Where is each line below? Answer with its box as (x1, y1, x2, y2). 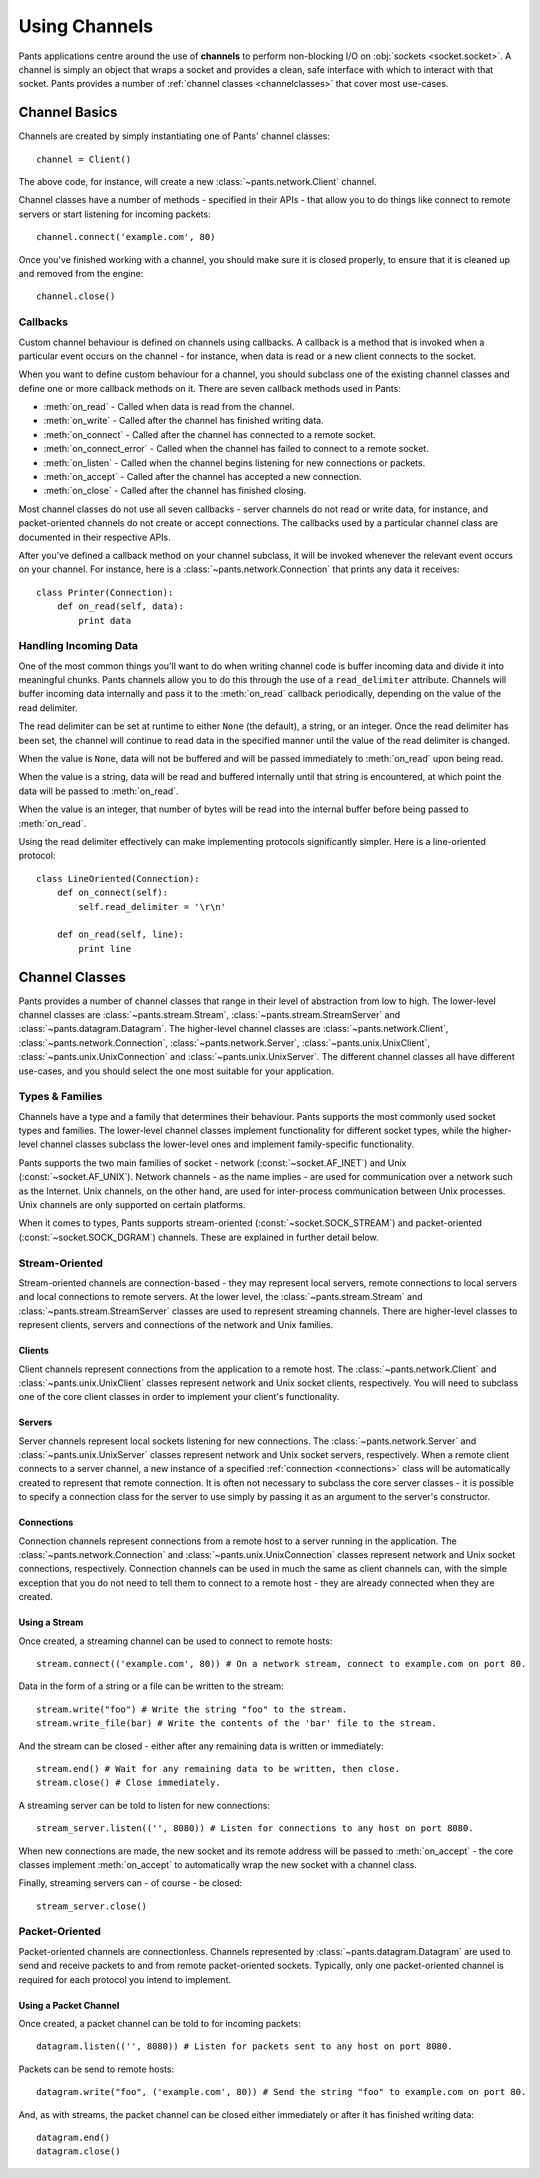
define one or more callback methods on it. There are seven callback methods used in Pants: (18, 382, 402, 394)
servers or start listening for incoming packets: (18, 208, 211, 220)
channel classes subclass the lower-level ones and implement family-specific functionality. (40, 1138, 415, 1150)
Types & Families (18, 1090, 103, 1104)
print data (78, 615, 132, 626)
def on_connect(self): (56, 887, 169, 899)
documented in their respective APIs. (18, 531, 172, 543)
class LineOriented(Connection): (36, 873, 200, 884)
